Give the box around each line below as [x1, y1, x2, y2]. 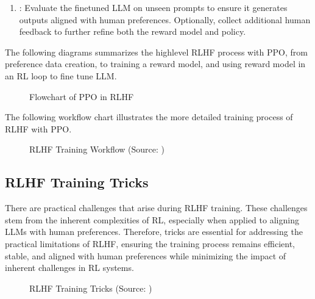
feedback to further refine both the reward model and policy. [19, 25, 246, 38]
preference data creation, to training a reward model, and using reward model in [5, 57, 306, 70]
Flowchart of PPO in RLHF [29, 90, 134, 103]
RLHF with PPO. [5, 122, 72, 135]
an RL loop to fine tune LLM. [5, 69, 117, 82]
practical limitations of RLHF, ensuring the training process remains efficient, [5, 237, 295, 250]
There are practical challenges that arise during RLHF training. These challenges [5, 201, 308, 214]
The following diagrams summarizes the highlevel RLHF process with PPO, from [5, 45, 308, 58]
